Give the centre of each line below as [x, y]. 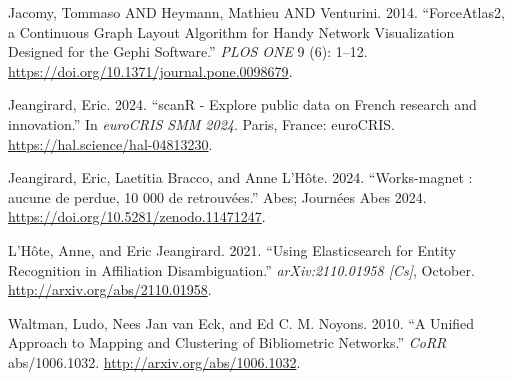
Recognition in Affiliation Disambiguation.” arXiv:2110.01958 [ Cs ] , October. [241, 269]
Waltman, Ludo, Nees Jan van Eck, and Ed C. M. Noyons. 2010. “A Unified [241, 322]
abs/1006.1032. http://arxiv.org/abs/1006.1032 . [154, 361]
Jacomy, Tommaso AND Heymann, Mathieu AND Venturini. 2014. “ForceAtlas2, [256, 12]
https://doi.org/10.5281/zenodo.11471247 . [137, 216]
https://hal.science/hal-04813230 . [110, 143]
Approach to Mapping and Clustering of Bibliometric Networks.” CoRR [227, 342]
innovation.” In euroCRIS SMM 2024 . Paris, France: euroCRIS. [201, 123]
